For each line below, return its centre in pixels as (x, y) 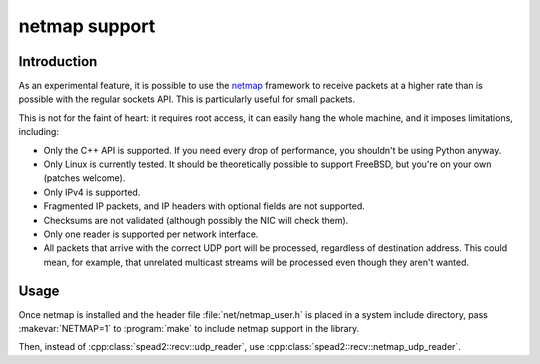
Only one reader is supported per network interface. (151, 234)
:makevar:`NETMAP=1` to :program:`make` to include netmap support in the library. (189, 329)
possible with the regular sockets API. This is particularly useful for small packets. (186, 99)
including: (39, 132)
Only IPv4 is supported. (92, 192)
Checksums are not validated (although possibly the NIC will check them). (196, 220)
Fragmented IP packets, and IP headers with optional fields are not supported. (204, 206)
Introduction (58, 61)
